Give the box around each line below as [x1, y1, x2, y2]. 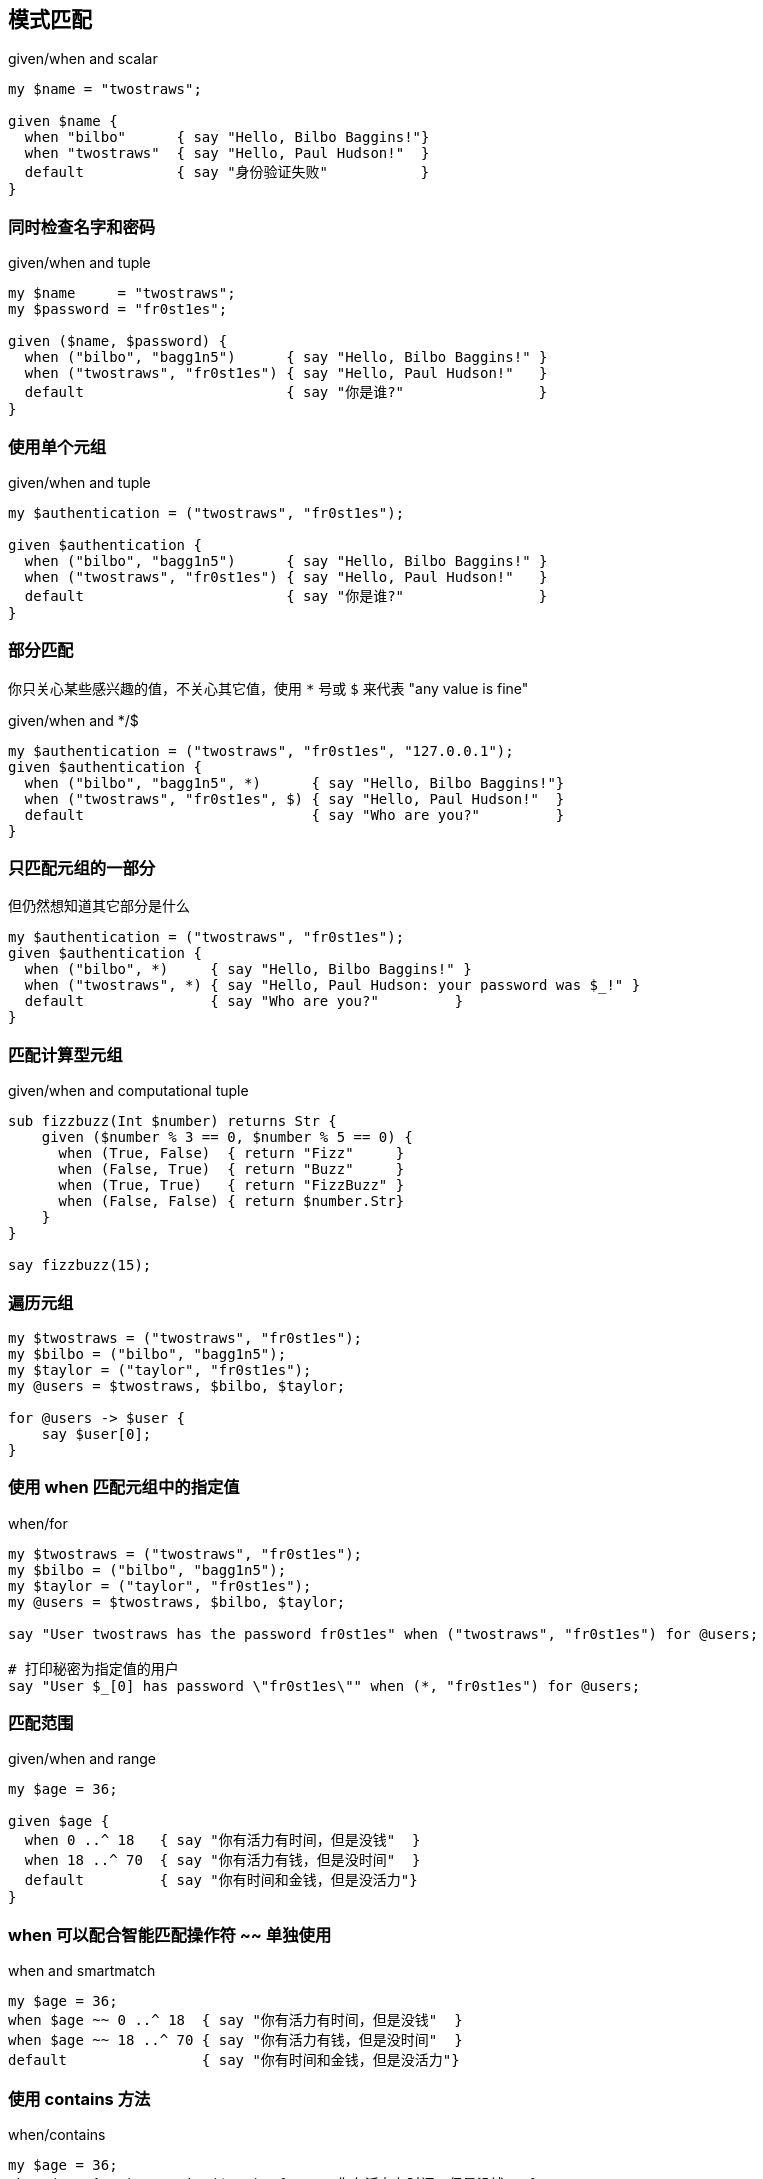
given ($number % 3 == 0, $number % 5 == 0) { [41, 1129, 413, 1146]
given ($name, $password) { [8, 333, 228, 350]
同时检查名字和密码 [8, 216, 156, 237]
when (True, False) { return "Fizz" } [58, 1145, 405, 1162]
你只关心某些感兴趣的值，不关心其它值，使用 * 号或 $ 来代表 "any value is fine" [8, 679, 529, 697]
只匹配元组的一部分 [8, 858, 156, 879]
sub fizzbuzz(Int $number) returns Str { [8, 1113, 337, 1130]
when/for [8, 1514, 68, 1532]
